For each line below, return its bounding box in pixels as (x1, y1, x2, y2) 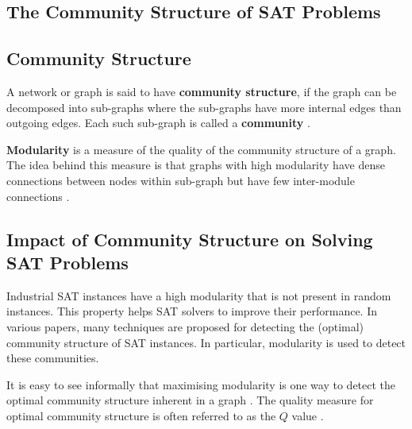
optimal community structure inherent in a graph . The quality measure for (6, 392, 374, 408)
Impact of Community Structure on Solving (6, 226, 373, 251)
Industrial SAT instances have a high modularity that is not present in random (6, 287, 391, 303)
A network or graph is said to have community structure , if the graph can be (6, 83, 397, 99)
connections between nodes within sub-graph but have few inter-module (6, 172, 355, 188)
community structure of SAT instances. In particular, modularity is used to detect (6, 334, 406, 350)
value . (291, 407, 324, 423)
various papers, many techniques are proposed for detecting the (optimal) (6, 318, 364, 334)
